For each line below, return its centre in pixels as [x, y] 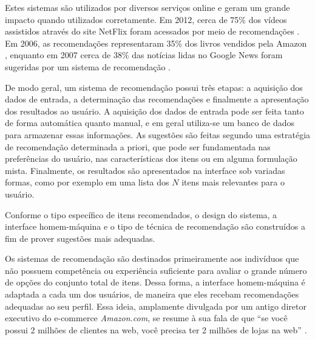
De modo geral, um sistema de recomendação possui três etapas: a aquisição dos [154, 87]
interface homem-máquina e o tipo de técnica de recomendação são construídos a [155, 226]
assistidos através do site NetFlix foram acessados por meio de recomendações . [152, 31]
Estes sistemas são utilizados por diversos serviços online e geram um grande [147, 7]
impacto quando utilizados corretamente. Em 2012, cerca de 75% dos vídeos [146, 19]
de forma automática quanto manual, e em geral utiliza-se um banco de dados [150, 123]
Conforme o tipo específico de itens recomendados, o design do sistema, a [141, 214]
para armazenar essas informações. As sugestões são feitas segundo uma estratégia [158, 134]
